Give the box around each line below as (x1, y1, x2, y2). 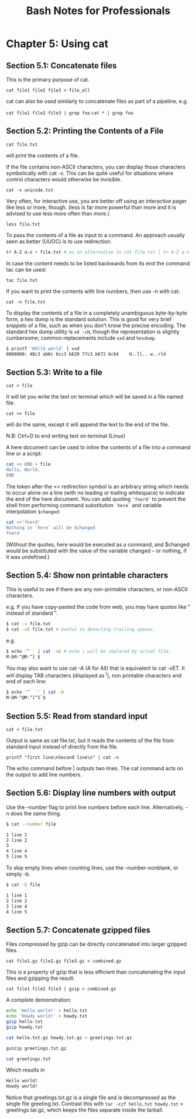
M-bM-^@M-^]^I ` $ (6, 695, 46, 701)
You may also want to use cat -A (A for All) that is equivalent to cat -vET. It (6, 665, 185, 672)
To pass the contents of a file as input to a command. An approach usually (6, 231, 185, 238)
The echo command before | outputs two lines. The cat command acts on (6, 765, 183, 772)
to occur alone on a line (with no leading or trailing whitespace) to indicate (6, 489, 185, 496)
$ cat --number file (6, 821, 57, 827)
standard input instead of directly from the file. (6, 743, 118, 750)
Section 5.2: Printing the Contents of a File (6, 126, 164, 136)
